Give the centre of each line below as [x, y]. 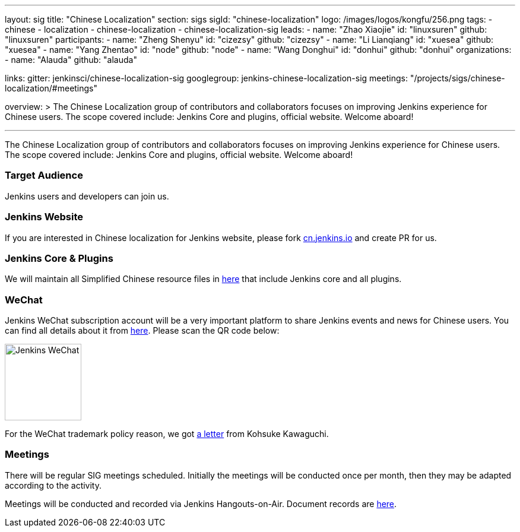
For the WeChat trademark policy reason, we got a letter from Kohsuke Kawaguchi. [167, 434]
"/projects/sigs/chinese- [457, 78]
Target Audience [44, 175]
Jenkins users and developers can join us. [87, 196]
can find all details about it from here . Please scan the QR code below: [142, 330]
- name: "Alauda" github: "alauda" [71, 60]
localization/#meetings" [51, 88]
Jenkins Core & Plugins [59, 258]
